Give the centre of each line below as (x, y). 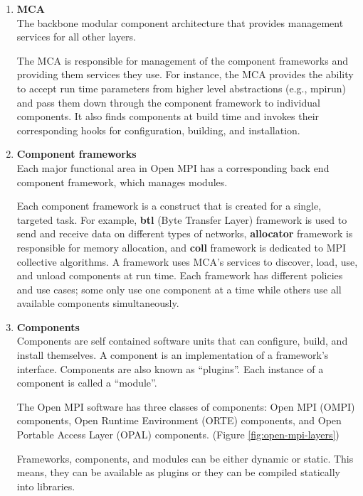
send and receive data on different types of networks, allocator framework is (185, 233)
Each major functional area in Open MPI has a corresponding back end (173, 167)
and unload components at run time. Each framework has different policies (180, 275)
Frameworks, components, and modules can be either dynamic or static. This (185, 458)
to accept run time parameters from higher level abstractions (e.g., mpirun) (181, 88)
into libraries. (46, 486)
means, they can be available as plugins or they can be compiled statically (178, 472)
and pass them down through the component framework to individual (168, 102)
